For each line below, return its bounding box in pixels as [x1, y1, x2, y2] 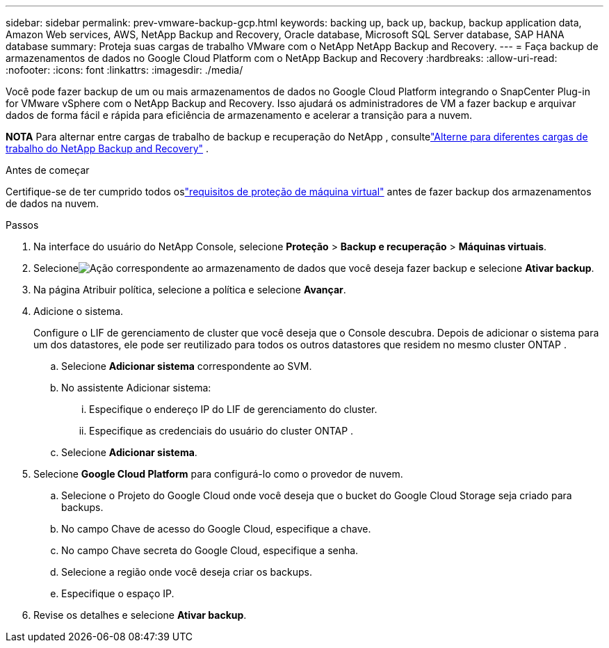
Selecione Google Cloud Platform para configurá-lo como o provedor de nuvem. [33, 468, 403, 480]
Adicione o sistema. [33, 305, 124, 317]
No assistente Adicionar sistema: [61, 382, 211, 394]
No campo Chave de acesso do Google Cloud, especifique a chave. [61, 523, 371, 535]
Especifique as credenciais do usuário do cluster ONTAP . [89, 425, 354, 437]
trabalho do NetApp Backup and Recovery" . [6, 143, 209, 154]
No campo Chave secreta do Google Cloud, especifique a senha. [61, 544, 359, 556]
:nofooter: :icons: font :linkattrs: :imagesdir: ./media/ [6, 64, 243, 76]
